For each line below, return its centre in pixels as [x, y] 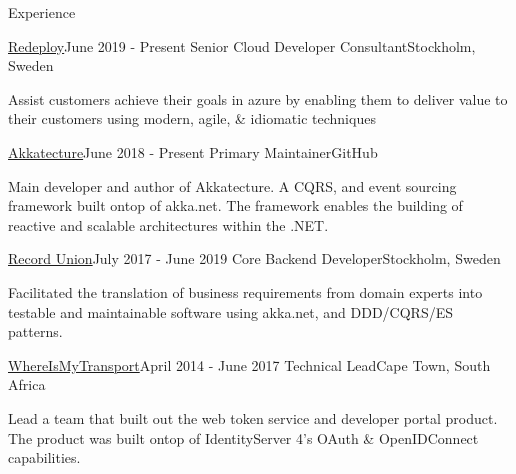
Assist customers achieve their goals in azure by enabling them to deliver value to [258, 98]
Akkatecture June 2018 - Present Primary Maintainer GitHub [193, 151]
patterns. [35, 331]
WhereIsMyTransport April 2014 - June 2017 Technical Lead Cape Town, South [249, 364]
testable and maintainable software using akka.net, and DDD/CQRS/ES [231, 311]
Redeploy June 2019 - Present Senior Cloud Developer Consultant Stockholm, [242, 45]
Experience [42, 12]
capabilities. [44, 457]
